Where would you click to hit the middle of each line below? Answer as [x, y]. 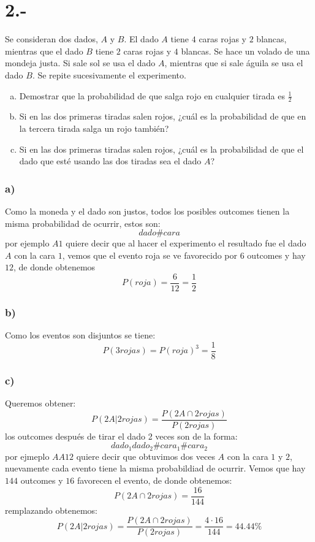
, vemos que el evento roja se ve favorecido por [150, 255]
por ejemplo [27, 243]
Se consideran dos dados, [51, 39]
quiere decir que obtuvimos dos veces [146, 456]
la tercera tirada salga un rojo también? [94, 128]
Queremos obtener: [40, 403]
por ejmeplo [27, 456]
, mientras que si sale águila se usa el [234, 63]
